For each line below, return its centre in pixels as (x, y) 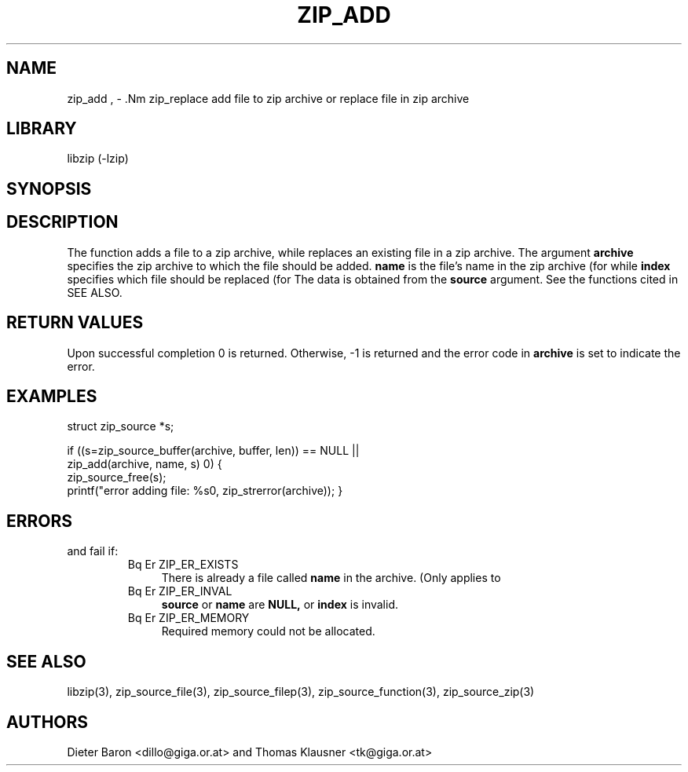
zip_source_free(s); (117, 477)
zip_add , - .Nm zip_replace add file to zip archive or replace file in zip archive (268, 98)
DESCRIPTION (62, 222)
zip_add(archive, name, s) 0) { (145, 464)
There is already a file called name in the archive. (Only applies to (331, 578)
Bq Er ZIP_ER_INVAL (180, 591)
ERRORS (40, 521)
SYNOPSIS (49, 188)
